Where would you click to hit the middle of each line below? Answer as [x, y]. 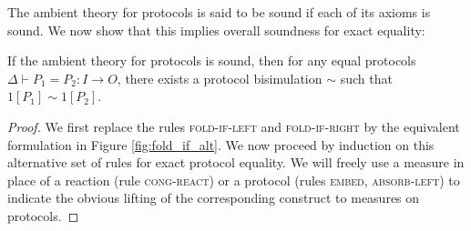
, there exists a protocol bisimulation [220, 78]
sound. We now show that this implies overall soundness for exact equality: [216, 30]
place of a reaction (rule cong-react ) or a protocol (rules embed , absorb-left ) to [234, 180]
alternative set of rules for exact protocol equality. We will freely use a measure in [236, 162]
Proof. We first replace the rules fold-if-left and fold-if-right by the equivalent [234, 126]
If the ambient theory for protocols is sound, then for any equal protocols [212, 60]
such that [366, 78]
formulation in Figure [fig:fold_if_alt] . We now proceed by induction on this [221, 144]
